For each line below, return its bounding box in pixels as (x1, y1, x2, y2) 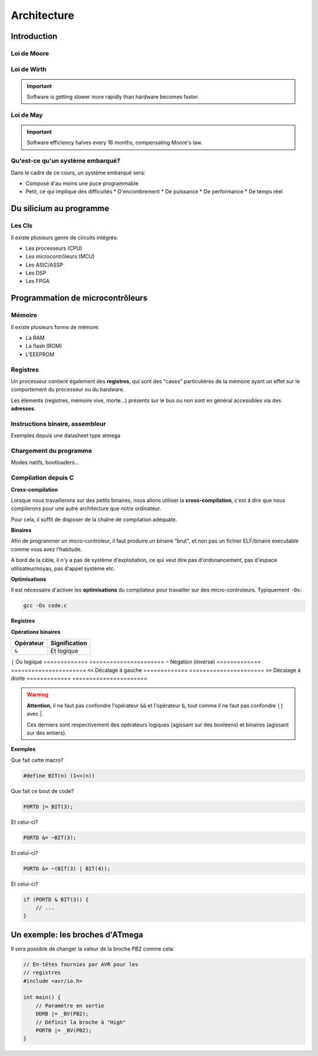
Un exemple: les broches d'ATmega (11, 929, 144, 940)
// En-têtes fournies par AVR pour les (23, 961, 138, 968)
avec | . (26, 710, 44, 718)
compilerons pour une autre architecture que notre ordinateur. (11, 505, 161, 512)
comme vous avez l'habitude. (11, 545, 82, 552)
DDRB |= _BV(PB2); (35, 1011, 89, 1017)
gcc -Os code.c (23, 602, 67, 609)
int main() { (23, 994, 61, 1001)
